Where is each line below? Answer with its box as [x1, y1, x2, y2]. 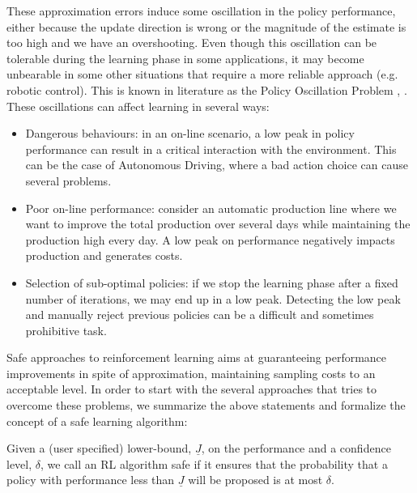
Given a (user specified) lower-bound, [6, 440, 192, 457]
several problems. [25, 172, 112, 189]
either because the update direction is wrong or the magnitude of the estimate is [6, 18, 406, 35]
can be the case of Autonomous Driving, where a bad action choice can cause [25, 156, 408, 173]
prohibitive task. [25, 321, 107, 338]
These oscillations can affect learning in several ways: [6, 97, 270, 114]
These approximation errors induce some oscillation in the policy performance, [6, 2, 396, 19]
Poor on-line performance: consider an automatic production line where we [25, 199, 397, 216]
